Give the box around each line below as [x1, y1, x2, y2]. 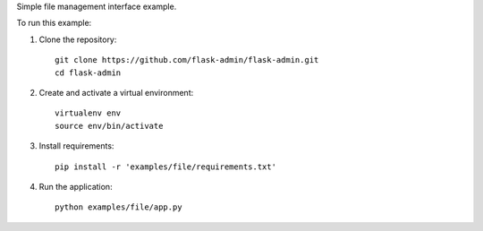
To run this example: [16, 18, 92, 29]
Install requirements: [38, 141, 114, 151]
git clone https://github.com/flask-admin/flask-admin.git [55, 55, 319, 65]
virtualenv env [55, 108, 122, 118]
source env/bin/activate [55, 121, 164, 131]
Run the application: [38, 181, 113, 192]
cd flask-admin [55, 67, 122, 78]
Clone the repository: [38, 34, 117, 45]
